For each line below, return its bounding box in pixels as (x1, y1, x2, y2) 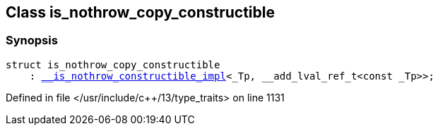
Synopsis (6, 33, 58, 48)
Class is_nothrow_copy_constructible (6, 4, 275, 21)
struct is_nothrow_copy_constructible (6, 58, 220, 70)
